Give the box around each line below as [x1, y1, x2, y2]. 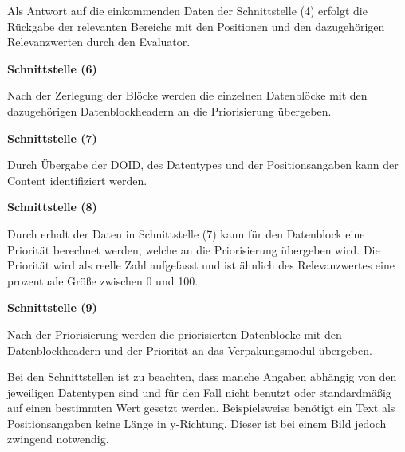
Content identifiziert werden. [7, 171, 147, 188]
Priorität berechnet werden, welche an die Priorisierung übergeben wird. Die [7, 241, 380, 257]
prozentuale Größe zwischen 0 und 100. [7, 272, 199, 289]
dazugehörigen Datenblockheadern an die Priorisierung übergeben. [7, 102, 332, 119]
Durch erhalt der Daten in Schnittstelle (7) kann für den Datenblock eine [7, 225, 365, 242]
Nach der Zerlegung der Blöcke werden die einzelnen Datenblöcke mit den [7, 87, 368, 104]
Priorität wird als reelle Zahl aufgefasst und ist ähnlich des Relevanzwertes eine [7, 257, 395, 273]
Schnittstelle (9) [7, 299, 97, 316]
